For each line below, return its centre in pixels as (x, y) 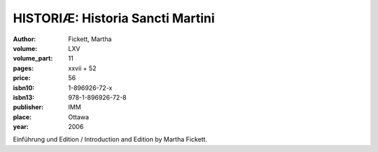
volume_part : (33, 59)
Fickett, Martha (90, 39)
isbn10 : (24, 88)
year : (21, 127)
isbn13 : (24, 97)
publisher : (28, 107)
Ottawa (79, 117)
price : (22, 78)
